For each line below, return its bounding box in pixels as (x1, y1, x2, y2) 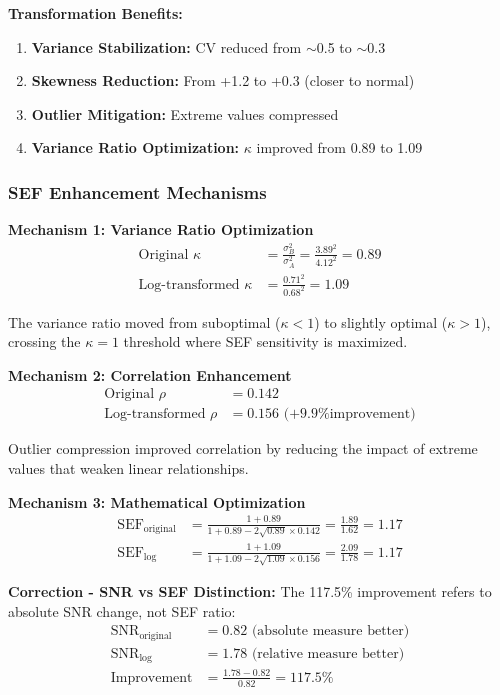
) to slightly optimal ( (314, 311, 448, 332)
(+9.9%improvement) (283, 407, 416, 422)
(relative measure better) (251, 646, 405, 661)
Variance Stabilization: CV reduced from (31, 36, 302, 57)
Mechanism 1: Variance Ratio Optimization (8, 219, 314, 240)
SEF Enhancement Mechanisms (8, 179, 267, 204)
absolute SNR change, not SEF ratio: (8, 600, 236, 621)
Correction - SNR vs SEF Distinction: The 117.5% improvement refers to (8, 581, 492, 602)
